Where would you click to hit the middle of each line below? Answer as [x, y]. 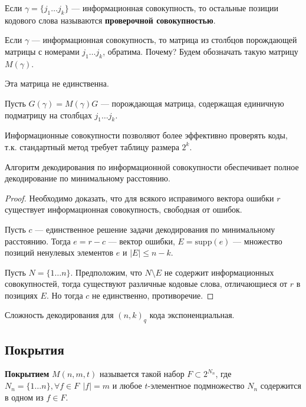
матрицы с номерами [42, 51]
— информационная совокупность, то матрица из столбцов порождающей [164, 40]
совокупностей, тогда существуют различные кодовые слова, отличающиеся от [146, 284]
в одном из [24, 397]
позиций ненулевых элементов [59, 252]
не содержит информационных [219, 272]
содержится [281, 386]
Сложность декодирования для [59, 315]
